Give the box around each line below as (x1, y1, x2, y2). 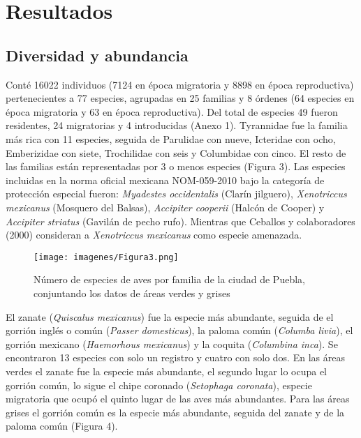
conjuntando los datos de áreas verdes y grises (34, 285, 230, 300)
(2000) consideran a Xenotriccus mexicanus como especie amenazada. (6, 227, 302, 242)
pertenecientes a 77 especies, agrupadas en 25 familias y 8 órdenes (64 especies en (6, 91, 355, 105)
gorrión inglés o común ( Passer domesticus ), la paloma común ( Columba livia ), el (6, 323, 353, 338)
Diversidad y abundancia (6, 44, 189, 66)
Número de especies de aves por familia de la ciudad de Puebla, (34, 272, 305, 287)
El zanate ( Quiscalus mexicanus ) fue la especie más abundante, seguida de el (6, 309, 334, 324)
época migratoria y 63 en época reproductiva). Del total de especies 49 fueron (6, 104, 338, 119)
